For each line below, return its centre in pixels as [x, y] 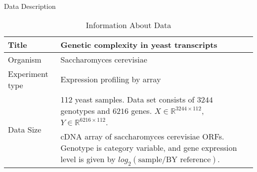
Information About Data [128, 25]
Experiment [28, 73]
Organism [25, 59]
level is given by [88, 159]
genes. [142, 110]
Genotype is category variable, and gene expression [149, 147]
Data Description [30, 6]
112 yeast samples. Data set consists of [128, 99]
